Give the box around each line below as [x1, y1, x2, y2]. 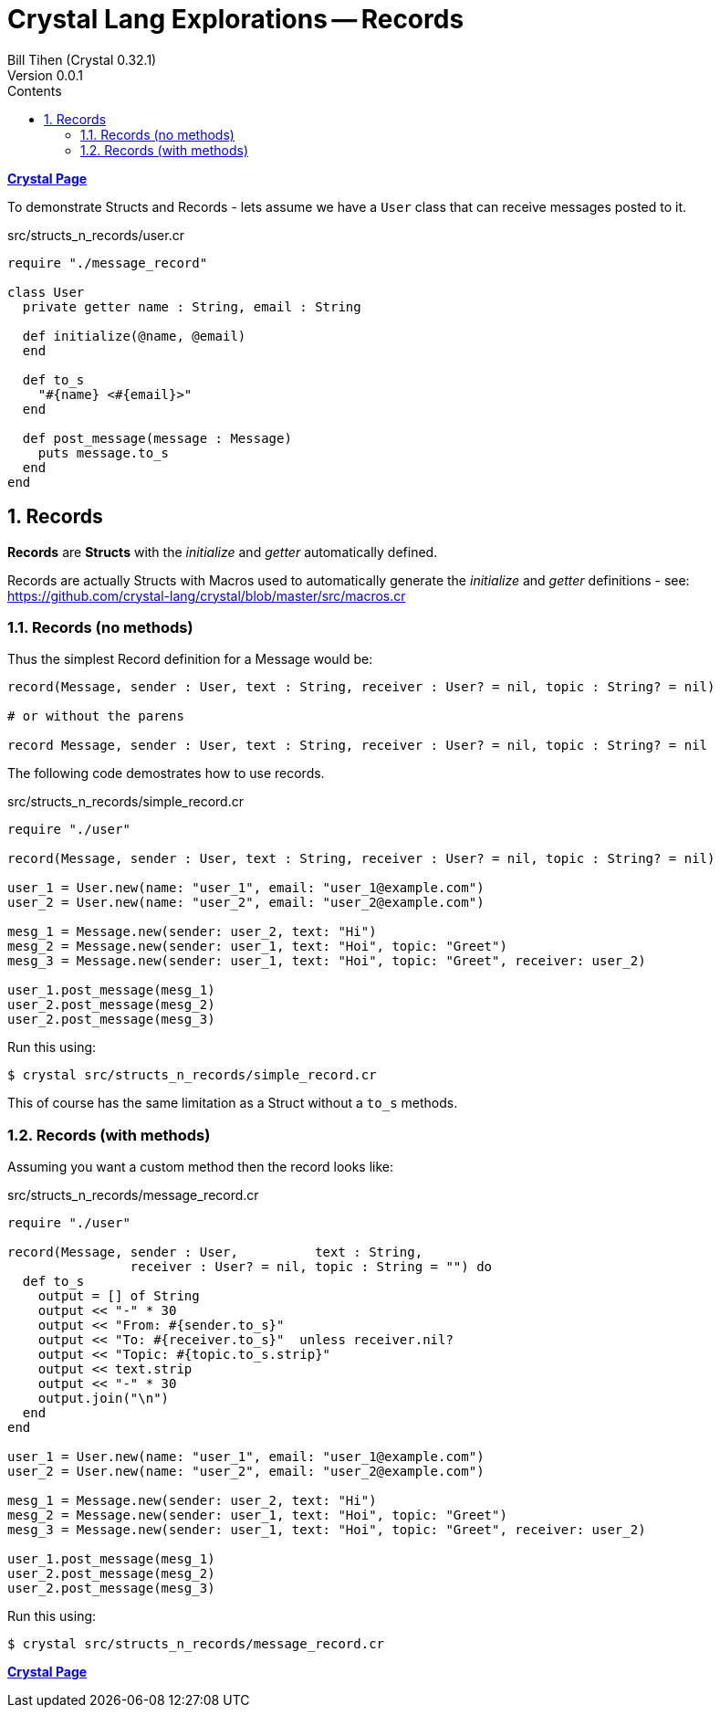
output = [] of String [37, 1289, 200, 1304]
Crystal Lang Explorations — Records [7, 4, 464, 35]
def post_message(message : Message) [22, 430, 292, 446]
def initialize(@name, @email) [22, 328, 246, 343]
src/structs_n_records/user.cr [7, 226, 184, 243]
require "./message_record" [7, 255, 208, 270]
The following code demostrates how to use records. [7, 765, 325, 782]
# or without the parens [7, 709, 184, 724]
